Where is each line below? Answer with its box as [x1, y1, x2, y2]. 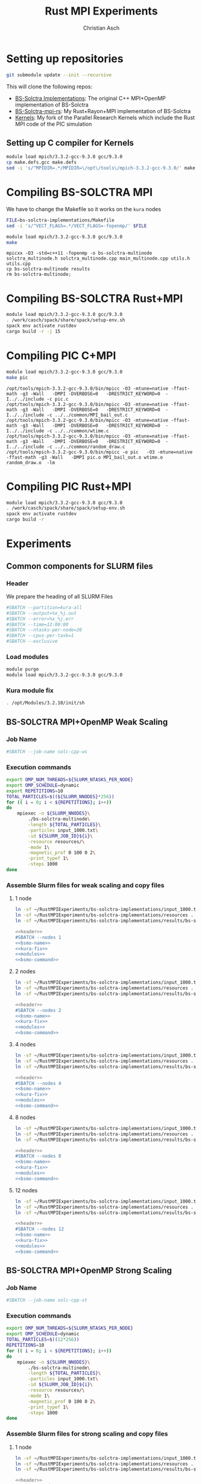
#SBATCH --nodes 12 [14, 1226, 65, 1232]
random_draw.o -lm [6, 459, 55, 465]
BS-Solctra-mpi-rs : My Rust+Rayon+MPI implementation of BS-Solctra [14, 107, 191, 114]
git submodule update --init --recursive [6, 71, 112, 78]
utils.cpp [6, 261, 31, 267]
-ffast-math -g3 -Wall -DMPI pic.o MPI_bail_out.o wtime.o [6, 454, 163, 461]
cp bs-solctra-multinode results [6, 266, 90, 272]
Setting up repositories [6, 51, 124, 65]
